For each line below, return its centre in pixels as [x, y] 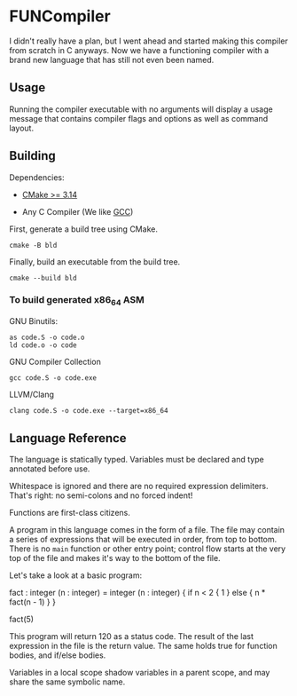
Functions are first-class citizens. [70, 512]
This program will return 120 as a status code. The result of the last [132, 636]
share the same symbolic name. [67, 682]
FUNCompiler [60, 16]
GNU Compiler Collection [55, 362]
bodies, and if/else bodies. [58, 655]
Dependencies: [37, 177]
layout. [21, 128]
